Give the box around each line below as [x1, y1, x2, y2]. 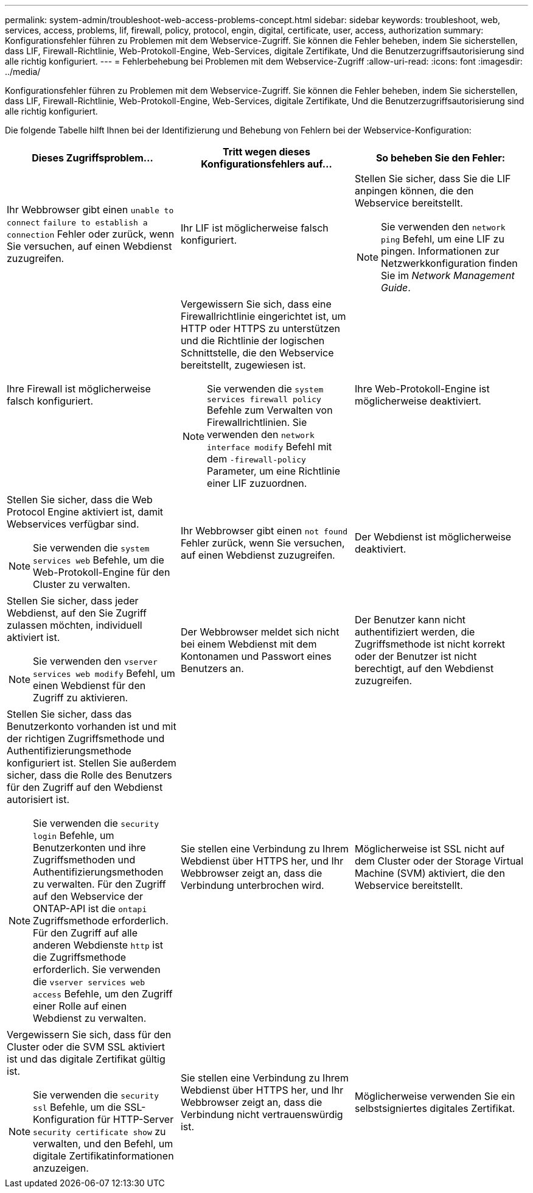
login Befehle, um [33, 829, 114, 841]
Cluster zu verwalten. [33, 578, 131, 590]
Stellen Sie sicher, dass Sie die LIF [354, 172, 511, 185]
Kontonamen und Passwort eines [180, 650, 332, 662]
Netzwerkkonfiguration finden [381, 257, 518, 269]
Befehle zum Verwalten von [207, 404, 333, 416]
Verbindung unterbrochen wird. [180, 879, 324, 891]
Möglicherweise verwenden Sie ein [354, 1090, 515, 1102]
